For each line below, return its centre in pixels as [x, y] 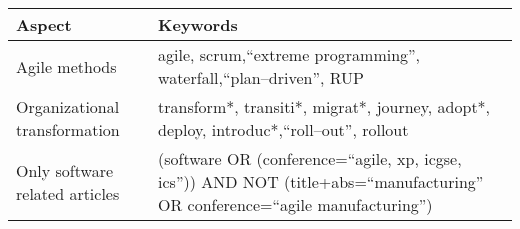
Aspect [44, 24]
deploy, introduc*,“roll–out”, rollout [283, 129]
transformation [68, 129]
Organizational [68, 106]
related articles [68, 193]
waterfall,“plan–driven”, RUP [261, 77]
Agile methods [66, 66]
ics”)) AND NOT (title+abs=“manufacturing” [321, 181]
